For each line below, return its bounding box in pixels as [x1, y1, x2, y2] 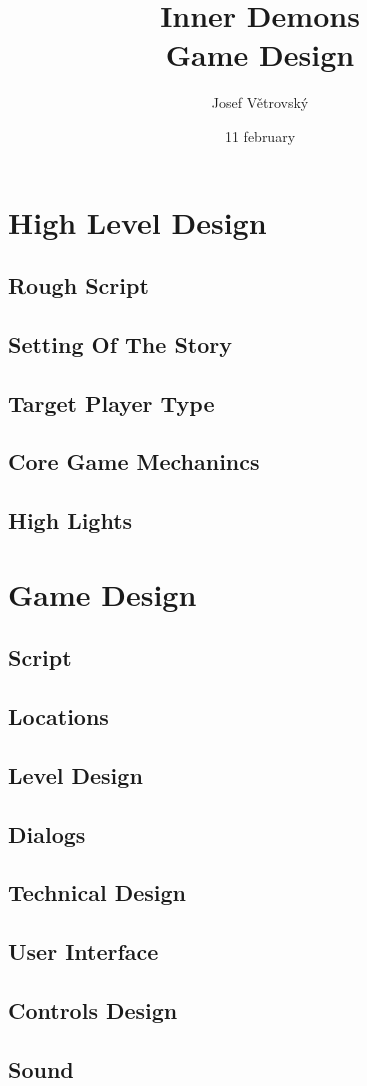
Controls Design [8, 995, 178, 1026]
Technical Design [8, 877, 186, 908]
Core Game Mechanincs [8, 446, 260, 477]
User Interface [8, 936, 159, 967]
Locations [8, 701, 109, 732]
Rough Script [8, 270, 149, 301]
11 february [224, 125, 296, 146]
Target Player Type [8, 387, 215, 418]
